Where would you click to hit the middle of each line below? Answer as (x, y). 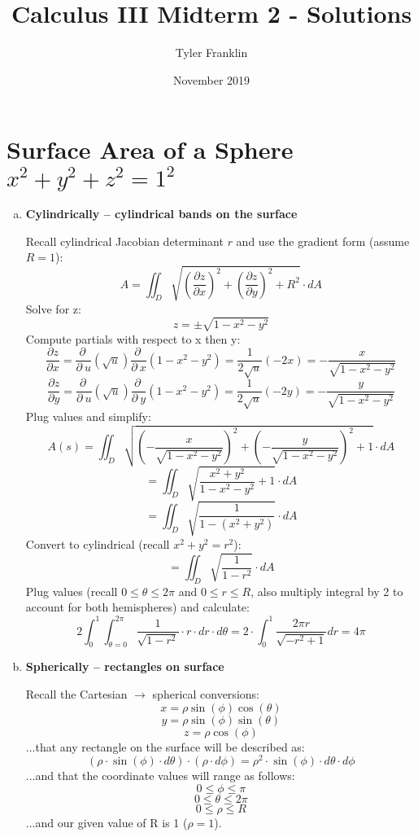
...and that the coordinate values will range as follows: (160, 776)
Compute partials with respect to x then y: (133, 338)
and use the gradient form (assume (323, 241)
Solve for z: (53, 308)
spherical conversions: (206, 693)
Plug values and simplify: (88, 416)
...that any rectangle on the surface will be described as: (165, 746)
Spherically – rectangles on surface (125, 666)
